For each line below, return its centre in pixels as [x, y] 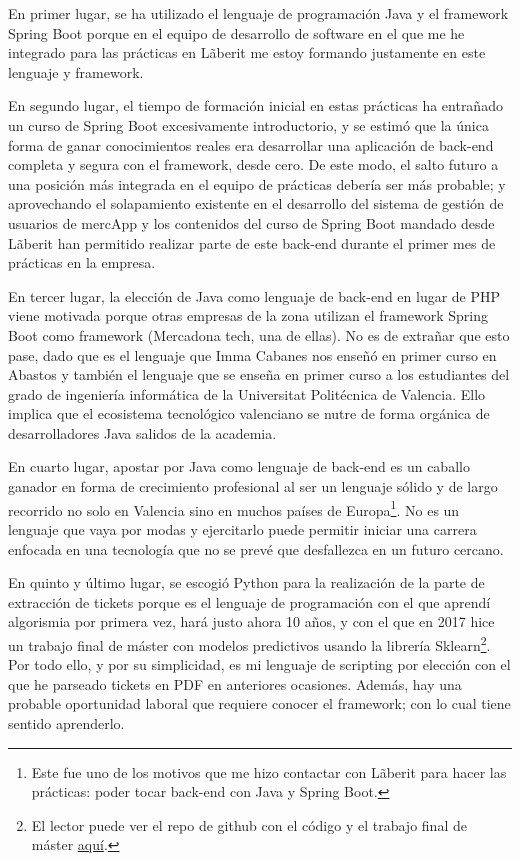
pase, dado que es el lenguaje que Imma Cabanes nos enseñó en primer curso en [252, 354]
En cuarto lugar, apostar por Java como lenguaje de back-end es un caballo [239, 466]
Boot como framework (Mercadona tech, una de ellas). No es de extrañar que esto [259, 334]
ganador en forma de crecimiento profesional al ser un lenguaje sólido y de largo [253, 486]
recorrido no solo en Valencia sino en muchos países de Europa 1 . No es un [234, 508]
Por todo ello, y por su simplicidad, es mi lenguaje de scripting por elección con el [259, 664]
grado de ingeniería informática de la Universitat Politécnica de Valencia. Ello [247, 393]
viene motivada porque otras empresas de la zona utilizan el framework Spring [248, 315]
